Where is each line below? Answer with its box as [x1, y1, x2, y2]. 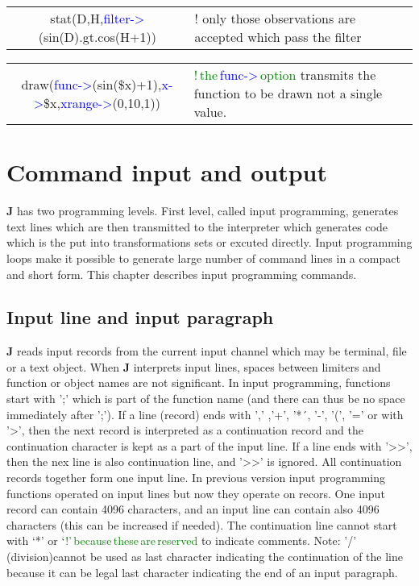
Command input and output [6, 156, 327, 189]
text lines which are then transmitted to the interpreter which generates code [6, 218, 388, 235]
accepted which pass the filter [194, 27, 362, 46]
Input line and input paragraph [6, 305, 274, 330]
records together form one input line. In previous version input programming [6, 469, 385, 486]
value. [193, 102, 227, 121]
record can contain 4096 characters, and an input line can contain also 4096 [6, 501, 380, 517]
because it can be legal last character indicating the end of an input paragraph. [6, 563, 398, 580]
